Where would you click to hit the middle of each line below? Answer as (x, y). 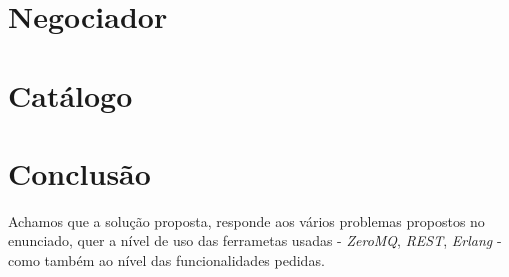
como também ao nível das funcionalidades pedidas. (166, 260)
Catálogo (70, 94)
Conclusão (79, 172)
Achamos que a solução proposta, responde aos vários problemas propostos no (246, 220)
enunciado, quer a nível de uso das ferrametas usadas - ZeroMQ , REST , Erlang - (255, 240)
